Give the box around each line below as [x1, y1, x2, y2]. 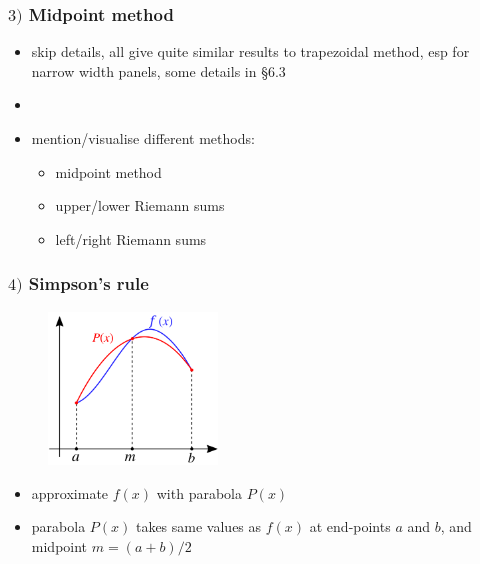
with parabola [156, 482, 242, 503]
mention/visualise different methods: [31, 128, 255, 149]
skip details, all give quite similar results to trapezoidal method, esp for [31, 41, 470, 62]
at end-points [309, 516, 391, 537]
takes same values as [135, 516, 262, 537]
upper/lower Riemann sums [55, 195, 225, 216]
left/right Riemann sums [55, 228, 207, 249]
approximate [31, 482, 109, 503]
